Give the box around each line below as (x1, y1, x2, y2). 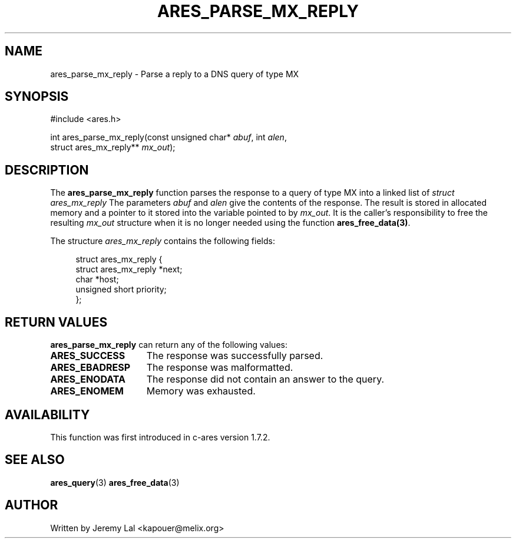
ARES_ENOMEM (50, 385, 124, 397)
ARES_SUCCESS (50, 350, 125, 362)
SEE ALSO (5, 452, 65, 468)
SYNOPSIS (5, 89, 69, 104)
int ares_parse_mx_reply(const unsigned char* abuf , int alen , (50, 132, 287, 143)
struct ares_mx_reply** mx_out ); (50, 142, 176, 153)
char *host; (75, 274, 119, 285)
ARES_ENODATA (50, 373, 126, 386)
